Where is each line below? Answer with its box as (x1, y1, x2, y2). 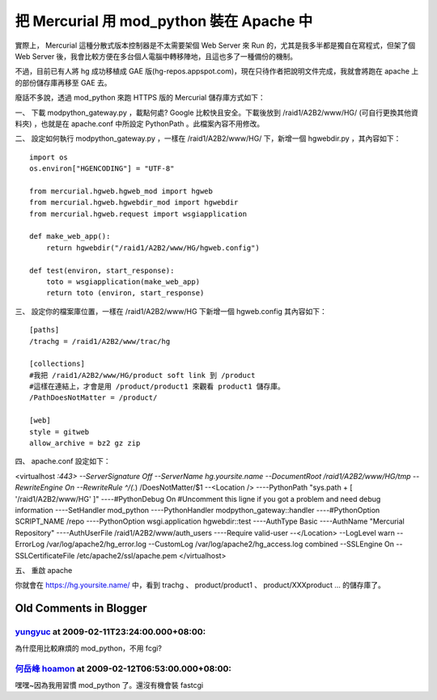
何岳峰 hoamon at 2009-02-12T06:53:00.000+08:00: (15, 664, 232, 675)
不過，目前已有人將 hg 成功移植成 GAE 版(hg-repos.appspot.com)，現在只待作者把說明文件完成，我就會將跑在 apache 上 (15, 66, 419, 76)
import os (29, 152, 68, 162)
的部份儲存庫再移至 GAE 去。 (15, 78, 112, 87)
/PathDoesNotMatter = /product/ (29, 393, 158, 402)
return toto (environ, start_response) (45, 288, 205, 298)
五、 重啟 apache (15, 565, 73, 575)
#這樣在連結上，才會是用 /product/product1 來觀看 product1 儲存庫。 (29, 382, 285, 392)
